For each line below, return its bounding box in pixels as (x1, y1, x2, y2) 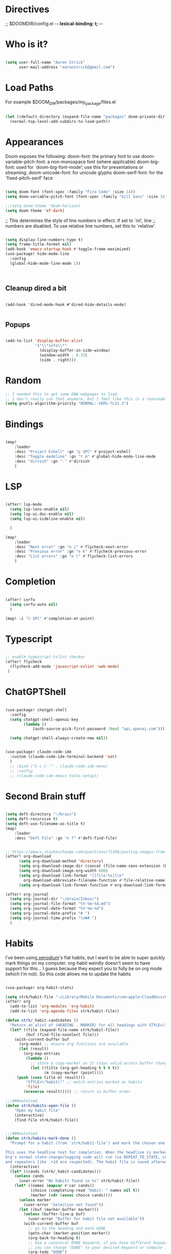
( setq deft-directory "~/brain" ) (5, 812, 76, 817)
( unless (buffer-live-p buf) (23, 1212, 85, 1217)
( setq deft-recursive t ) (5, 817, 58, 822)
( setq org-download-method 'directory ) (18, 859, 103, 864)
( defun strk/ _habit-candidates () (5, 1018, 79, 1023)
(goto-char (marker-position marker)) (27, 1230, 110, 1236)
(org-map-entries (23, 1051, 60, 1057)
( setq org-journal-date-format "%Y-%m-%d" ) (10, 906, 103, 911)
